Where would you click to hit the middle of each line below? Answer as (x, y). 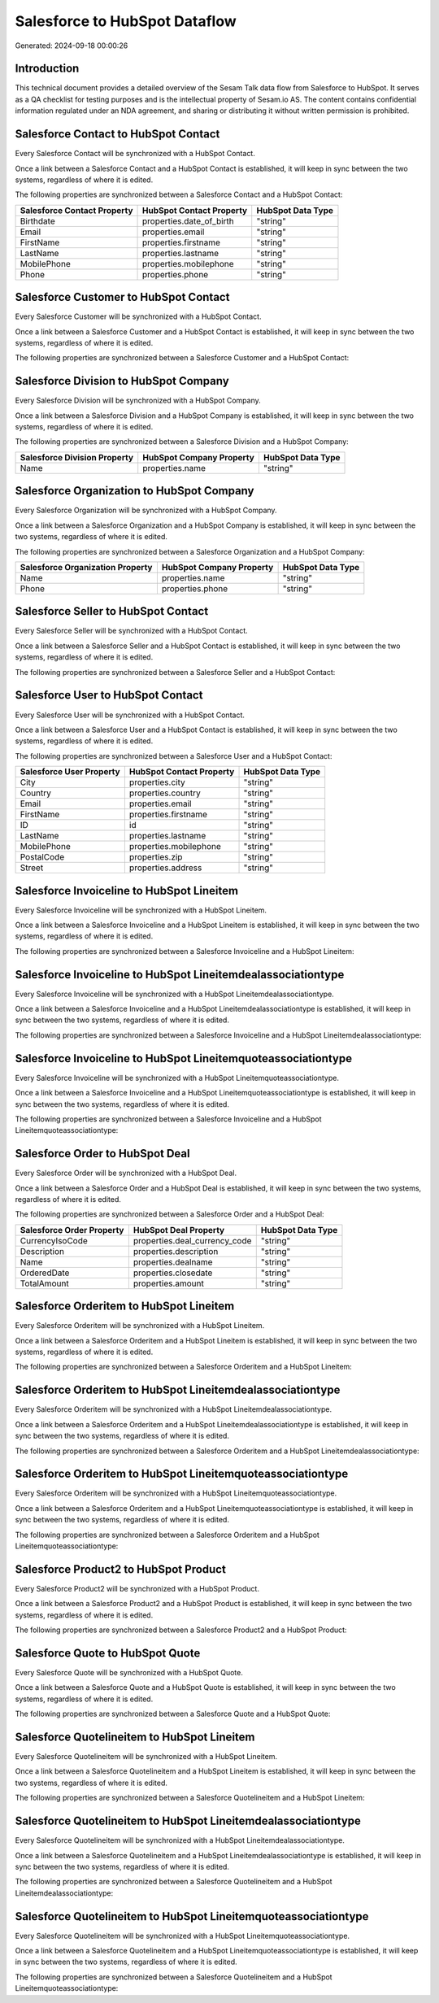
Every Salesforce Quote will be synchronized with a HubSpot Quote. (129, 1673)
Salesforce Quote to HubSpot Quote (108, 1653)
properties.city (157, 782)
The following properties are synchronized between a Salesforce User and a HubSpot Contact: (174, 755)
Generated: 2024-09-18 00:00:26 (72, 46)
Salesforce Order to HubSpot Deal (102, 1154)
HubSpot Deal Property (179, 1230)
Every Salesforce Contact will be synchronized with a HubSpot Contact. (135, 154)
